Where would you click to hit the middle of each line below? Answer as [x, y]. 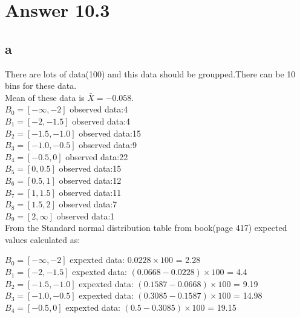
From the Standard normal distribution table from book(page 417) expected [146, 228]
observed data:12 [90, 180]
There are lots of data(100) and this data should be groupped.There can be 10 [150, 73]
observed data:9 [108, 145]
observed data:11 [90, 192]
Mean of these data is [45, 97]
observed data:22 [97, 156]
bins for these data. [41, 86]
